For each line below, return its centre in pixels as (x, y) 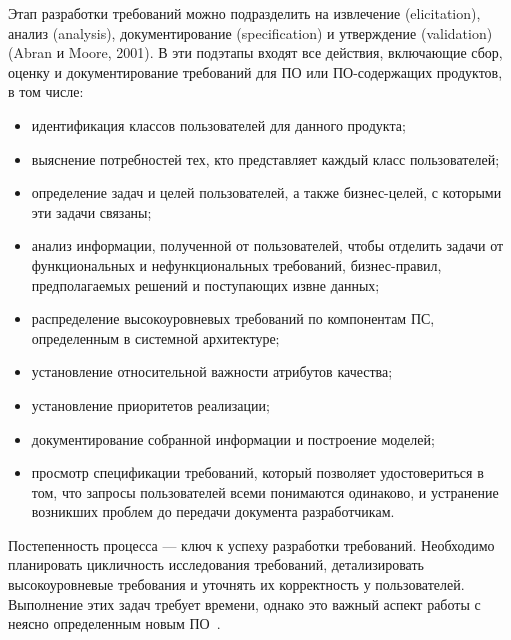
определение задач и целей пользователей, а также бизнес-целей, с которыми (266, 192)
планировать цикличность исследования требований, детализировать (216, 564)
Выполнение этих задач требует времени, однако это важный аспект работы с (244, 603)
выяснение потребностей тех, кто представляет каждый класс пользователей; (265, 158)
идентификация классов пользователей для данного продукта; (218, 124)
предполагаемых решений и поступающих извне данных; (205, 284)
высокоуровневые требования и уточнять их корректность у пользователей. (236, 584)
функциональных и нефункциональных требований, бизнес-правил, (236, 264)
